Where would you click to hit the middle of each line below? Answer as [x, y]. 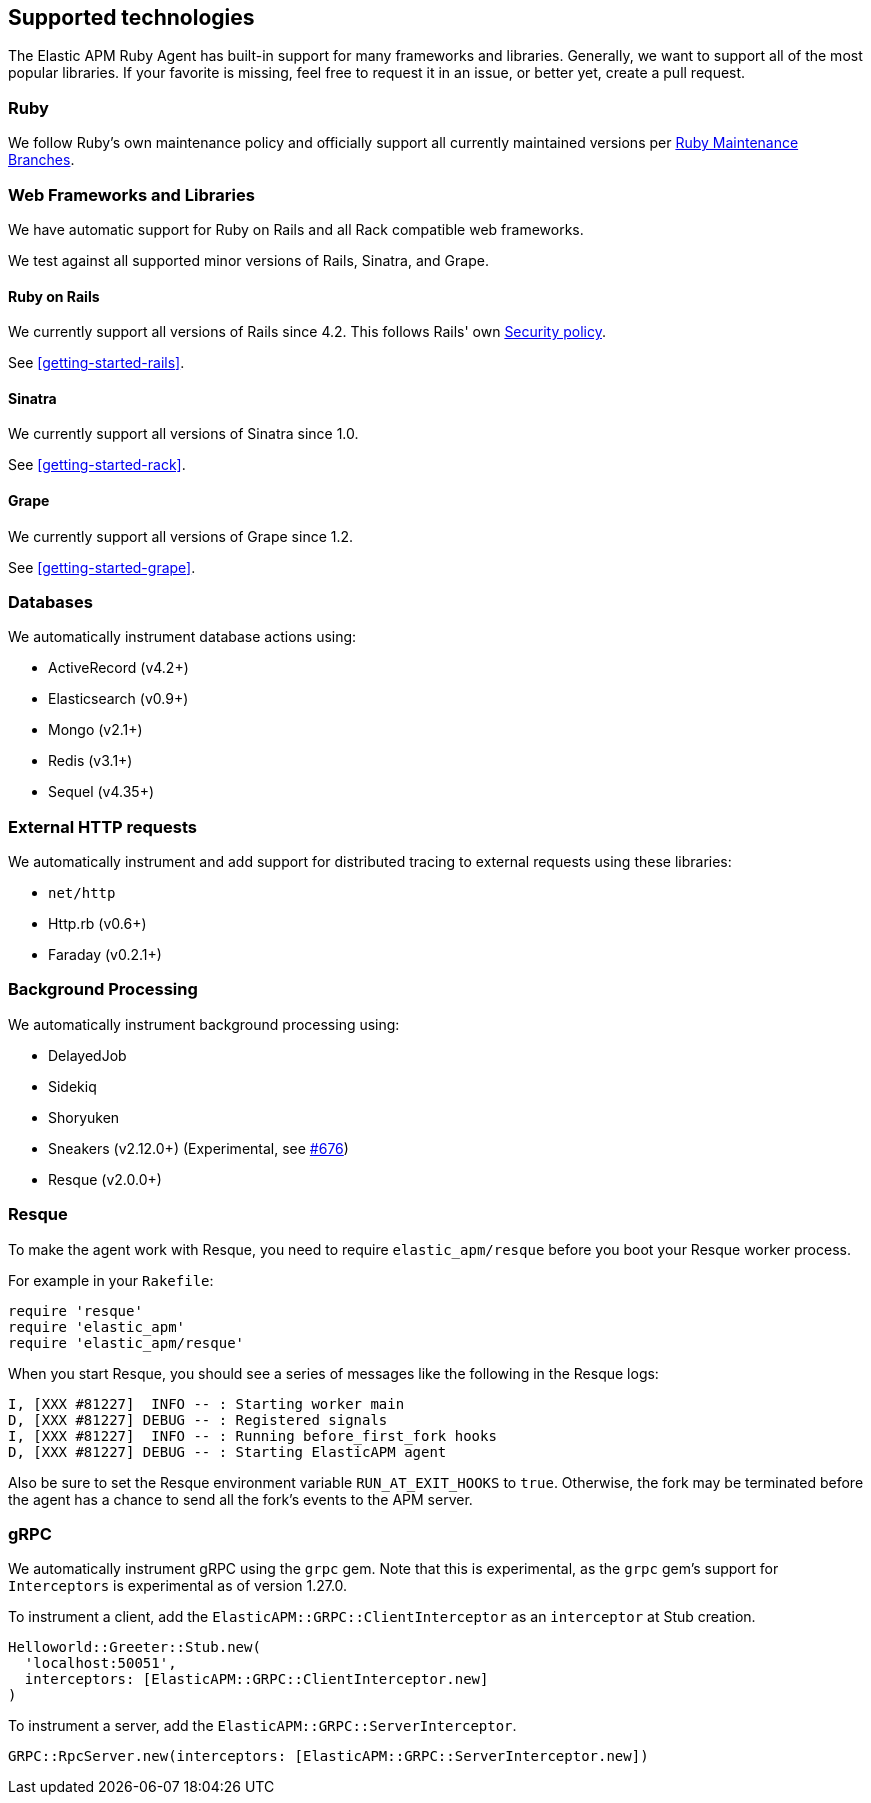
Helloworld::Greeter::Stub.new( [134, 1647]
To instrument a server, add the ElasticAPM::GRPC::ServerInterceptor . [262, 1726]
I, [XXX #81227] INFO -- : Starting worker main [206, 1403]
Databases [50, 601]
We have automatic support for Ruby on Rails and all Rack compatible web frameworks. [296, 229]
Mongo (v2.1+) [95, 730]
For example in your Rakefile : [111, 1280]
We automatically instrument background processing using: [204, 1024]
